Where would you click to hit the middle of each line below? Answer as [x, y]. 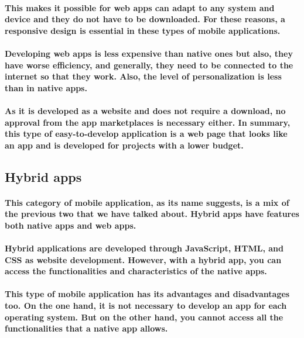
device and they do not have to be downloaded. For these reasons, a [145, 19]
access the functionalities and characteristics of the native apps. [136, 271]
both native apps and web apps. [71, 225]
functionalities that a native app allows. [86, 328]
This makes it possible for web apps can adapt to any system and [140, 7]
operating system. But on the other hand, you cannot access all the [144, 317]
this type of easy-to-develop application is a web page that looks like [146, 134]
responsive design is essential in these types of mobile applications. [143, 30]
